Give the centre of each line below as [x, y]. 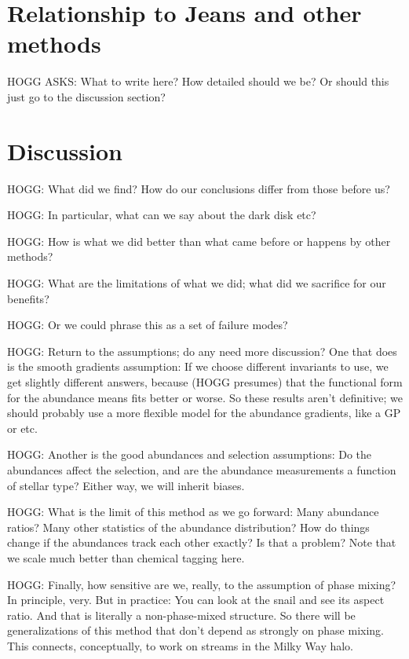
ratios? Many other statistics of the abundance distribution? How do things [188, 527]
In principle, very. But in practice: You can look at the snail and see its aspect [196, 600]
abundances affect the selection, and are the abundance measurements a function [202, 469]
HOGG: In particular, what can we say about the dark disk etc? [162, 215]
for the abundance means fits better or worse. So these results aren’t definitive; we [205, 397]
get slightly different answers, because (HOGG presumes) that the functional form [205, 381]
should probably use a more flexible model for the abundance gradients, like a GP [204, 413]
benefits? [28, 298]
